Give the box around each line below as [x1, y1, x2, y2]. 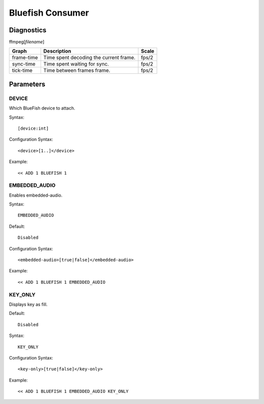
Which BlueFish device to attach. [9, 105, 75, 111]
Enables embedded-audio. [9, 192, 63, 198]
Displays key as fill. [9, 301, 48, 307]
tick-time [12, 67, 33, 74]
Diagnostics [9, 26, 46, 34]
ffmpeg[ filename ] [9, 39, 44, 45]
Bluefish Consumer [9, 7, 89, 18]
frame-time [12, 54, 38, 61]
